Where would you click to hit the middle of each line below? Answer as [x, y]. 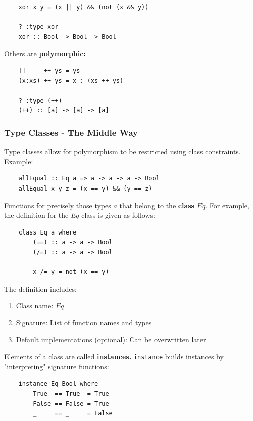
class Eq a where [47, 232]
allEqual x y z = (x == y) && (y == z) [85, 188]
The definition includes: [40, 288]
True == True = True [71, 393]
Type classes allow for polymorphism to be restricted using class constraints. [122, 151]
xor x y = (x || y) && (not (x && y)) [84, 7]
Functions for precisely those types [58, 205]
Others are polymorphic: [45, 53]
